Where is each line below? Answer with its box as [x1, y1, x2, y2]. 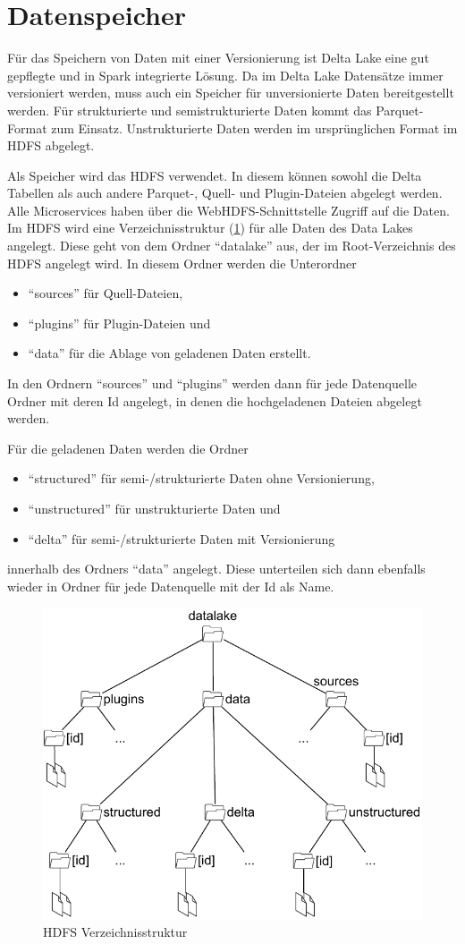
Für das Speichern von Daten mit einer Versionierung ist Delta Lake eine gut [7, 48, 429, 67]
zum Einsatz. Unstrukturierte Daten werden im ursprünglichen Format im [51, 118, 458, 137]
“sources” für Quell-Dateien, [28, 284, 183, 302]
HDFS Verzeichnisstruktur [43, 923, 188, 941]
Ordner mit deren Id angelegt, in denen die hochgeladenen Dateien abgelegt [7, 391, 422, 410]
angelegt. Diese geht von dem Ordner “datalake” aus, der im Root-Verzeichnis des [7, 236, 456, 255]
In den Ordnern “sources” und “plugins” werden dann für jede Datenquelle [7, 374, 417, 393]
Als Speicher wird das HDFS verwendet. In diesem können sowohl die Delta [7, 166, 422, 184]
